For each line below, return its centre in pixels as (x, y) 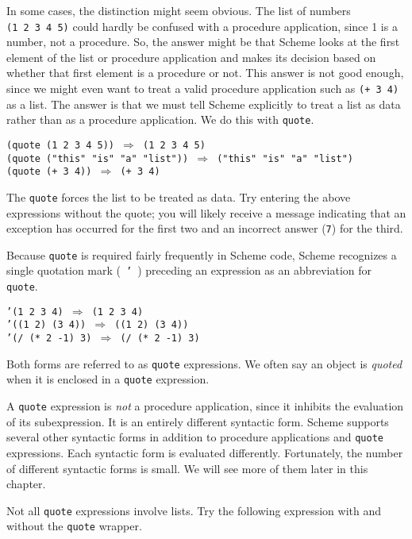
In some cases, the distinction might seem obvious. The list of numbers (179, 10)
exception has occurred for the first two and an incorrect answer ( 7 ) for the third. (205, 228)
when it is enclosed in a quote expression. (108, 379)
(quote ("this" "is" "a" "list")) (98, 158)
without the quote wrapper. (74, 526)
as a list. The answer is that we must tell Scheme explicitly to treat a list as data (204, 104)
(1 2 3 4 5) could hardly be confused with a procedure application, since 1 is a (202, 26)
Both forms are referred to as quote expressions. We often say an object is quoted (204, 363)
